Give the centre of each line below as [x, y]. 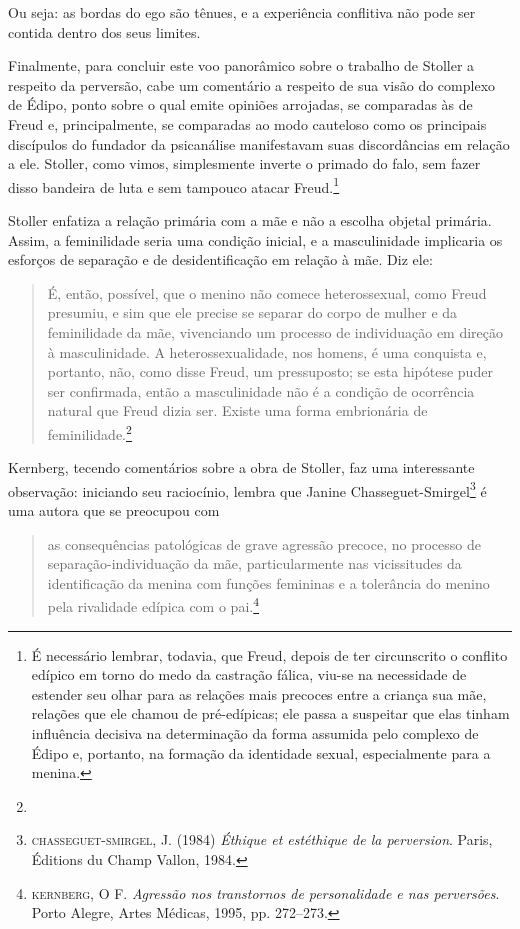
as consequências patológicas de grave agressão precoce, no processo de [264, 543]
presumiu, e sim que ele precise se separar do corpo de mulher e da [252, 312]
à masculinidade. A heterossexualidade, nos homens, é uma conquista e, [267, 351]
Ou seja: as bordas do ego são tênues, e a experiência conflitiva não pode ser [242, 12]
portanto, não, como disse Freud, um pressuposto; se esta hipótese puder [270, 371]
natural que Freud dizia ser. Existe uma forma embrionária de [237, 410]
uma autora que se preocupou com [114, 510]
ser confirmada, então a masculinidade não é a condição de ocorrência [261, 390]
